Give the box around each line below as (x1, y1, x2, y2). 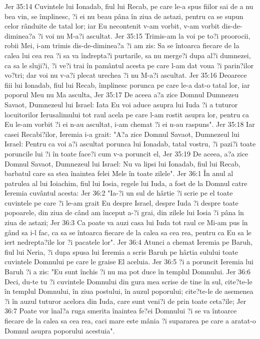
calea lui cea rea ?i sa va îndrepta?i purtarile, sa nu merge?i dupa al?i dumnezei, (4, 50, 251, 60)
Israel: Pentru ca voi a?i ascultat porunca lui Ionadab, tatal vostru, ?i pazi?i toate (4, 138, 256, 149)
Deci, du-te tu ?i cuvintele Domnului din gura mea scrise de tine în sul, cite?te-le (4, 276, 252, 286)
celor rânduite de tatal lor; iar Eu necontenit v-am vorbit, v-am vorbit (4, 21, 220, 31)
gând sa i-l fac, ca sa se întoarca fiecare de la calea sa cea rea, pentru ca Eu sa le (4, 227, 251, 237)
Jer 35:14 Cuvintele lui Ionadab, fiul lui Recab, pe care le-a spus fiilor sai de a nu (4, 1, 253, 11)
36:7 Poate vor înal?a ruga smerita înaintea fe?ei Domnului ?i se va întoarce (4, 305, 237, 316)
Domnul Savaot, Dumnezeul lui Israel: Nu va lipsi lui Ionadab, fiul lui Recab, (4, 158, 240, 168)
